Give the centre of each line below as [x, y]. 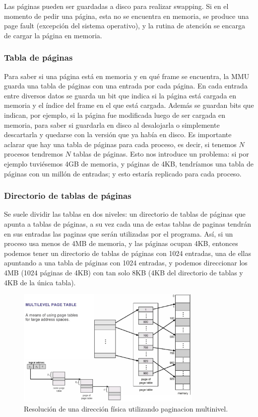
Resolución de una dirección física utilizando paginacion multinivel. [126, 408]
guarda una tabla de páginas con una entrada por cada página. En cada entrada [126, 86]
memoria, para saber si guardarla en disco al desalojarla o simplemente [112, 125]
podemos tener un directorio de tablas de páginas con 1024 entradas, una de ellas [128, 253]
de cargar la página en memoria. [53, 35]
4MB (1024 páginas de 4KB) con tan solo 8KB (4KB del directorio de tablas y [124, 272]
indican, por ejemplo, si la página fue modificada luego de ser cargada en [115, 115]
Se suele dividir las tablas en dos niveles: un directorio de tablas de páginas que [125, 214]
